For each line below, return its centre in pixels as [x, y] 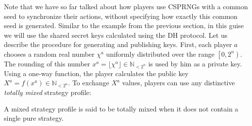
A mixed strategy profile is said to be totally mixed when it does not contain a [121, 108]
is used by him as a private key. [195, 63]
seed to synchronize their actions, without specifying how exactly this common [121, 16]
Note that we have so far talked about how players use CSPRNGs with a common [126, 6]
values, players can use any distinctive [178, 83]
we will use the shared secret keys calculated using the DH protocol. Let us [116, 35]
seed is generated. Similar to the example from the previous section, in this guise [124, 25]
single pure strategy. [34, 118]
